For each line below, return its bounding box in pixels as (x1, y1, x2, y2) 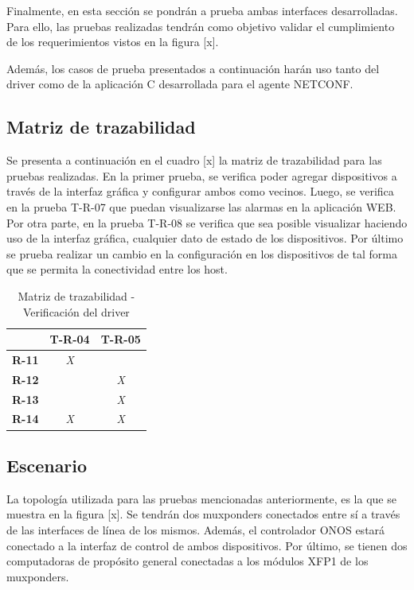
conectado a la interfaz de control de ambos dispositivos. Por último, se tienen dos (6, 537, 408, 553)
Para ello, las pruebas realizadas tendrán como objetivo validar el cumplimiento (6, 17, 395, 34)
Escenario (6, 452, 88, 477)
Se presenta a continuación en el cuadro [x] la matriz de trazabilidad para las (6, 152, 382, 169)
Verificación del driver (22, 303, 130, 320)
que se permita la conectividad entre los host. (6, 261, 228, 278)
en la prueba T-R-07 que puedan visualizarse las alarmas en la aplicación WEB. (6, 198, 396, 215)
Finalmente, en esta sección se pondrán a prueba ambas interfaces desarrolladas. (6, 2, 398, 18)
